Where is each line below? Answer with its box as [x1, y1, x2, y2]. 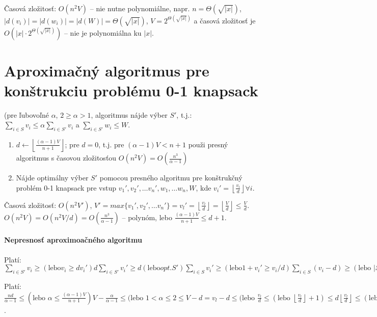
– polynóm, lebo [122, 212, 172, 222]
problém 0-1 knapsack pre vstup [16, 182, 117, 193]
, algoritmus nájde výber [91, 109, 168, 120]
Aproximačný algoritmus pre [4, 60, 209, 81]
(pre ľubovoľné [4, 109, 49, 120]
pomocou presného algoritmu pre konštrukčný [99, 172, 243, 183]
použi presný [188, 139, 228, 149]
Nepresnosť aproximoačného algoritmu [4, 234, 143, 245]
